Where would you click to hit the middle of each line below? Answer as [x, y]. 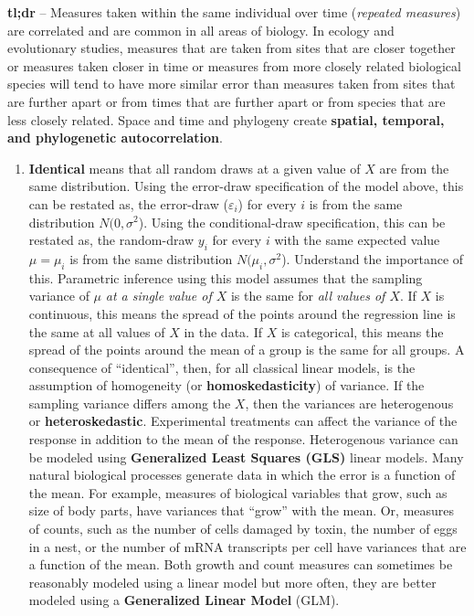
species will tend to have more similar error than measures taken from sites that [232, 84]
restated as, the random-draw [111, 240]
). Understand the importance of [373, 258]
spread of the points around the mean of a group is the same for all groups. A [247, 350]
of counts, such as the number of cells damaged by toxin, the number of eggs [243, 529]
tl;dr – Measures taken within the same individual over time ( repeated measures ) [234, 12]
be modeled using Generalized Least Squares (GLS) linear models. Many [246, 457]
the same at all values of [97, 331]
